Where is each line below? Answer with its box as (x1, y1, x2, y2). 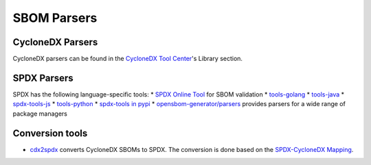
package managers (12, 110, 68, 118)
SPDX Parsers (12, 72, 74, 84)
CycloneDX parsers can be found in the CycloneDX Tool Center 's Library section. (12, 55, 243, 63)
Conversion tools (12, 127, 88, 139)
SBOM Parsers (12, 10, 98, 25)
